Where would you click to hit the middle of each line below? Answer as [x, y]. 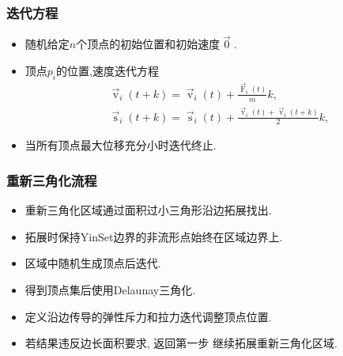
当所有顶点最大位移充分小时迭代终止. [121, 145]
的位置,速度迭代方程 [107, 71]
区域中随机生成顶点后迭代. [93, 263]
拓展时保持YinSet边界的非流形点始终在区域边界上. [154, 236]
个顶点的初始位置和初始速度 [148, 44]
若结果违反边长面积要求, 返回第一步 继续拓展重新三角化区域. [181, 343]
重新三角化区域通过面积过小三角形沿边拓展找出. [148, 210]
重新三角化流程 [52, 180]
